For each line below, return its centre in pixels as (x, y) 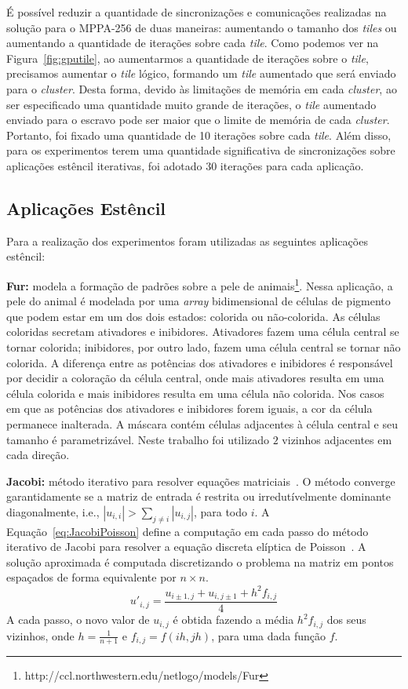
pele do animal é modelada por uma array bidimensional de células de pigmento (199, 301)
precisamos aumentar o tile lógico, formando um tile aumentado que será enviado (201, 73)
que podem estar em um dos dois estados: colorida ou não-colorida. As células (193, 316)
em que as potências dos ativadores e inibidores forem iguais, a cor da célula (189, 408)
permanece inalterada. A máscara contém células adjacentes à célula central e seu (202, 423)
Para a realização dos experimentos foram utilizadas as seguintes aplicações (187, 241)
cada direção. (38, 455)
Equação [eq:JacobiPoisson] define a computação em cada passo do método (188, 531)
